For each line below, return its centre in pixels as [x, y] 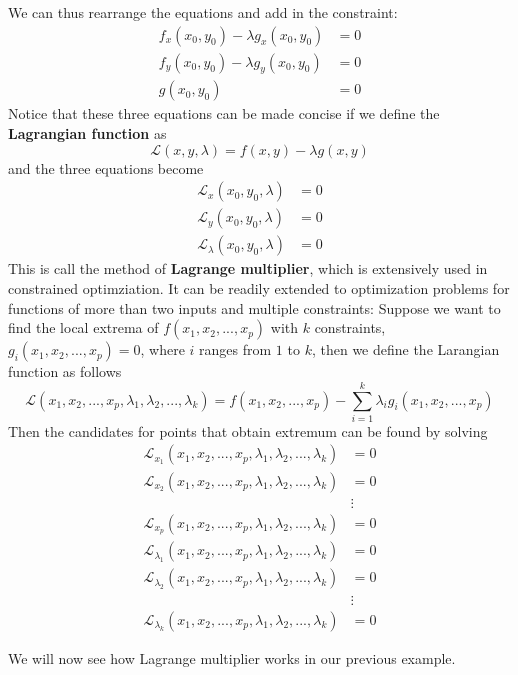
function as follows [65, 371]
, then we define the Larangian [405, 349]
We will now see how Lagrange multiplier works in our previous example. [232, 657]
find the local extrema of [83, 327]
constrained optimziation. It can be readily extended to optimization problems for [259, 287]
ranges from [235, 349]
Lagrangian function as [87, 133]
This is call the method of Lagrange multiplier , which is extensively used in [248, 268]
